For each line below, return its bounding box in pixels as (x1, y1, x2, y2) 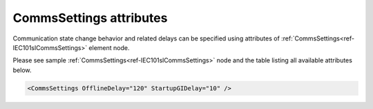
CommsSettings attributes (12, 10, 168, 25)
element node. (88, 43, 130, 51)
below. (12, 66, 32, 74)
